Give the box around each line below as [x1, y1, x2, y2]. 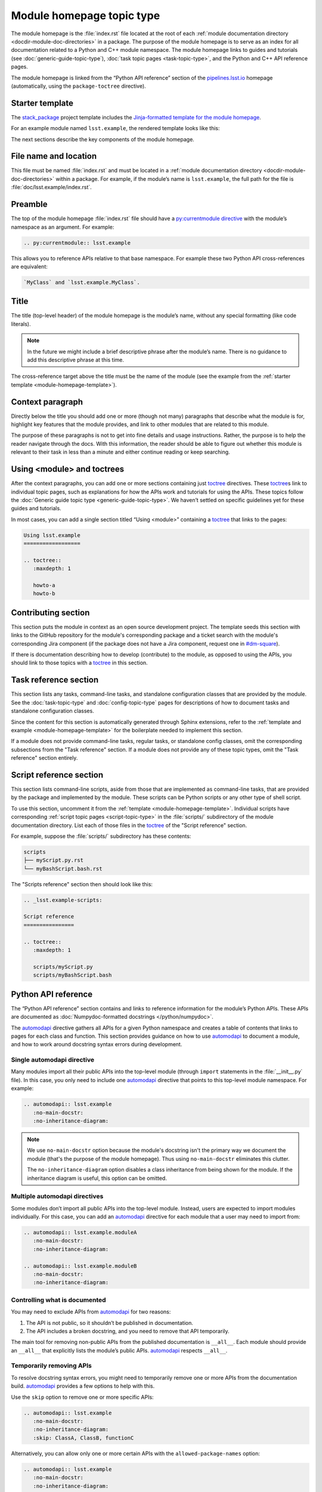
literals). [11, 320, 31, 328]
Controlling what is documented [11, 1296, 107, 1304]
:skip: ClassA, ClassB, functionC [33, 1434, 134, 1441]
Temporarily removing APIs [11, 1361, 92, 1370]
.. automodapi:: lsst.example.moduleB [23, 1262, 137, 1269]
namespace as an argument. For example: [11, 223, 114, 230]
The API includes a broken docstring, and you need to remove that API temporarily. [26, 1327, 230, 1334]
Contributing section [11, 608, 90, 618]
